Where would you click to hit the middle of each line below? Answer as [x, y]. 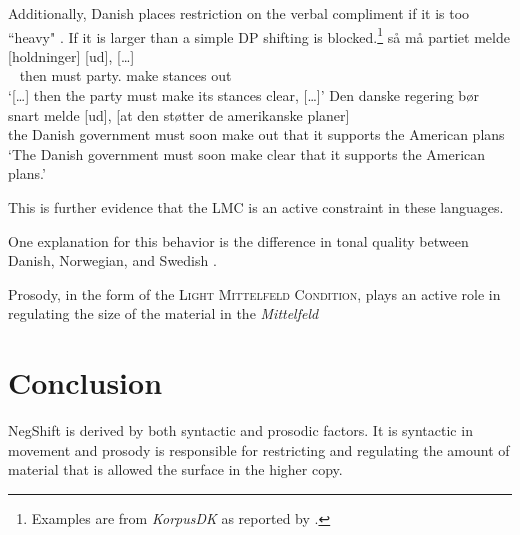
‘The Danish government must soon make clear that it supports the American [247, 153]
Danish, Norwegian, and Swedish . [112, 260]
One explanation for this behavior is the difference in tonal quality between [238, 240]
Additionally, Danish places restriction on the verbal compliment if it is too [239, 13]
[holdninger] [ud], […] [71, 55]
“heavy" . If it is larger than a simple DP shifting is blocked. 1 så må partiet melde [259, 35]
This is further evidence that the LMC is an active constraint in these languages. [256, 207]
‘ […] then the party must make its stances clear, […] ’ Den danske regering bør [244, 95]
